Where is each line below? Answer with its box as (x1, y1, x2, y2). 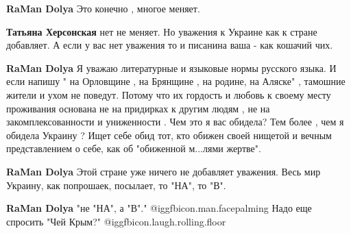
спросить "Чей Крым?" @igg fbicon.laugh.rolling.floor (6, 214, 226, 228)
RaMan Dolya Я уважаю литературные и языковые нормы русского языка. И (6, 60, 337, 75)
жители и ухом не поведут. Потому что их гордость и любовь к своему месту (6, 87, 331, 101)
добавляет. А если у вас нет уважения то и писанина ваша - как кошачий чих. (6, 38, 333, 52)
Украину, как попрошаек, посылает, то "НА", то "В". (6, 177, 226, 192)
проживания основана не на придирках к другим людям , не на (6, 101, 270, 115)
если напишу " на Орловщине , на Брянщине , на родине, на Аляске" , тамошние (6, 74, 346, 88)
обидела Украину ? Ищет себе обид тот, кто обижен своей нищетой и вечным (6, 127, 332, 142)
